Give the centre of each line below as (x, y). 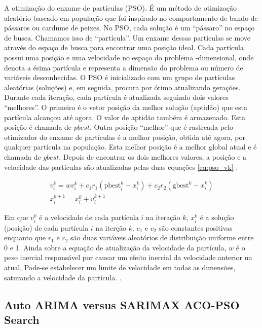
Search (22, 319)
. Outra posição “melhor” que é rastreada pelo (161, 127)
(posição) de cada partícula (46, 227)
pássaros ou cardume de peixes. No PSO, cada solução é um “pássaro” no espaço (129, 28)
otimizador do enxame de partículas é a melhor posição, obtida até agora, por (125, 137)
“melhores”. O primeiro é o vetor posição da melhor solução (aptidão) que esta (126, 107)
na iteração (163, 217)
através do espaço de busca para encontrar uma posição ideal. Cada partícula (124, 47)
